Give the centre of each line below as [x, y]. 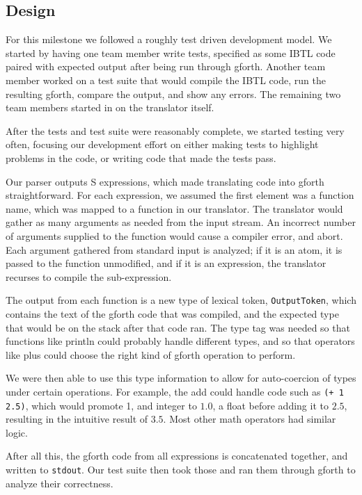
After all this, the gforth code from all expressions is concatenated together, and [177, 456]
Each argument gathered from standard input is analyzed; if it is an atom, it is [174, 249]
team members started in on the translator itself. [110, 107]
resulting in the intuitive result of [77, 419]
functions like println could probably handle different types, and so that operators [180, 341]
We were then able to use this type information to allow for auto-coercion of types [181, 378]
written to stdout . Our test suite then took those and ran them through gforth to [181, 470]
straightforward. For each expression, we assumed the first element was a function [180, 195]
